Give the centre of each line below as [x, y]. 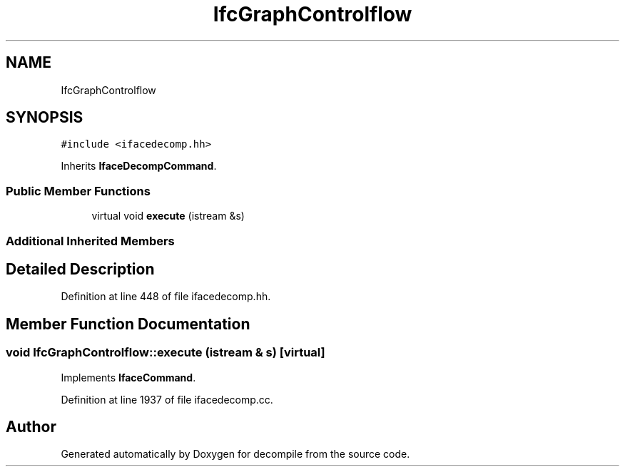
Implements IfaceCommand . [128, 377]
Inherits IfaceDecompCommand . [139, 166]
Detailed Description [80, 269]
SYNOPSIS [45, 118]
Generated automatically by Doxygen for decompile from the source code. [235, 454]
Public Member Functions [78, 191]
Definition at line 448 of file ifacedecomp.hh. [166, 297]
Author [31, 427]
